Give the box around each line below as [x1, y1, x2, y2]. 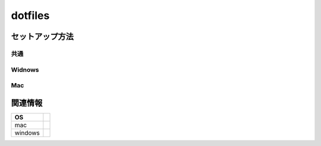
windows [14, 128, 40, 137]
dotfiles [11, 9, 50, 22]
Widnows [11, 65, 39, 74]
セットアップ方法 [11, 31, 74, 42]
